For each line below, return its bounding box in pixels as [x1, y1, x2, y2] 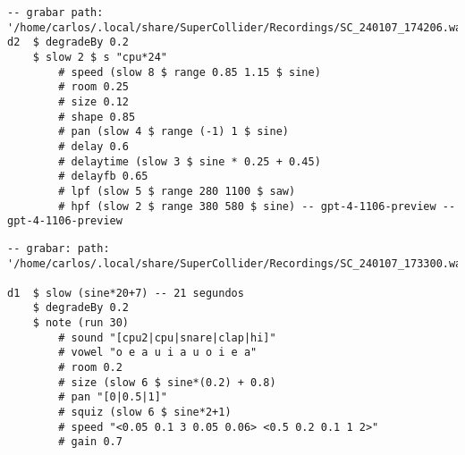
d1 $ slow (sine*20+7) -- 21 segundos [7, 286, 244, 299]
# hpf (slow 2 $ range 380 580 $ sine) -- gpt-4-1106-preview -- [58, 199, 456, 213]
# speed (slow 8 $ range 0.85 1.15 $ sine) [58, 65, 321, 79]
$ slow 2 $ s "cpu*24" [32, 50, 167, 63]
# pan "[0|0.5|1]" [58, 391, 167, 404]
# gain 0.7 [58, 435, 123, 449]
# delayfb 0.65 [58, 170, 148, 183]
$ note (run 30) [32, 316, 130, 330]
